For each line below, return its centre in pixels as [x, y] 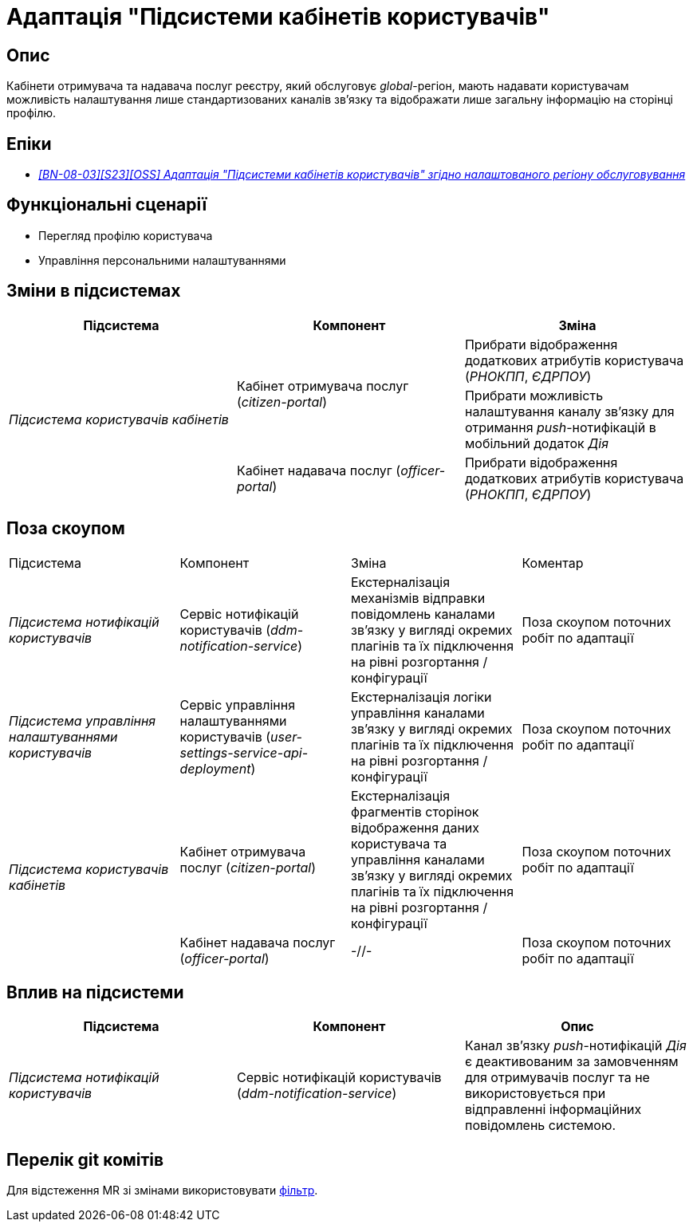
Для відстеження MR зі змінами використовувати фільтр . [162, 1191]
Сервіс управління [238, 705]
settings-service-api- [244, 752]
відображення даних [415, 827]
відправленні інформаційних [553, 1110]
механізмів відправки [418, 598]
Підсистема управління [83, 720]
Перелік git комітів [85, 1159]
